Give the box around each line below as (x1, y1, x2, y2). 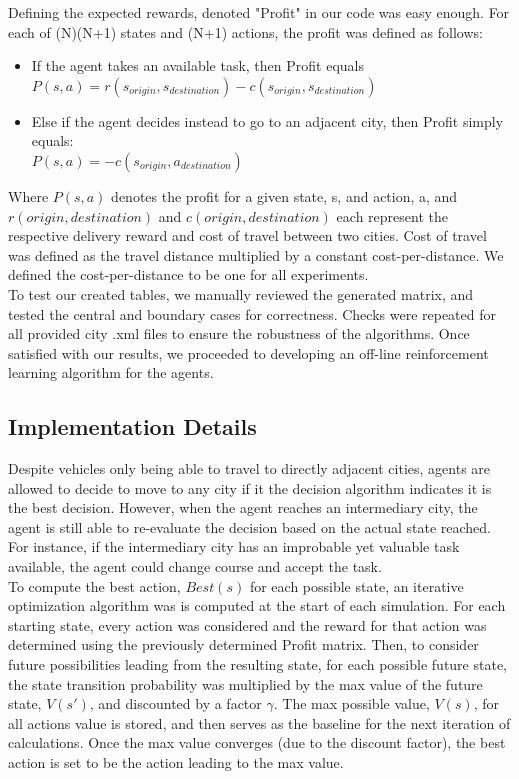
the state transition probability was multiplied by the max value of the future (8, 673, 483, 694)
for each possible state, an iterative (249, 575, 464, 596)
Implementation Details (8, 411, 257, 442)
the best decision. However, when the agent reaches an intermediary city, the (8, 497, 478, 518)
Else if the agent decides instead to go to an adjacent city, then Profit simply (31, 110, 504, 131)
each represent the (336, 205, 448, 226)
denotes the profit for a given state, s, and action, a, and (111, 185, 458, 206)
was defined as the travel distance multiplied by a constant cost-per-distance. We (8, 244, 504, 265)
